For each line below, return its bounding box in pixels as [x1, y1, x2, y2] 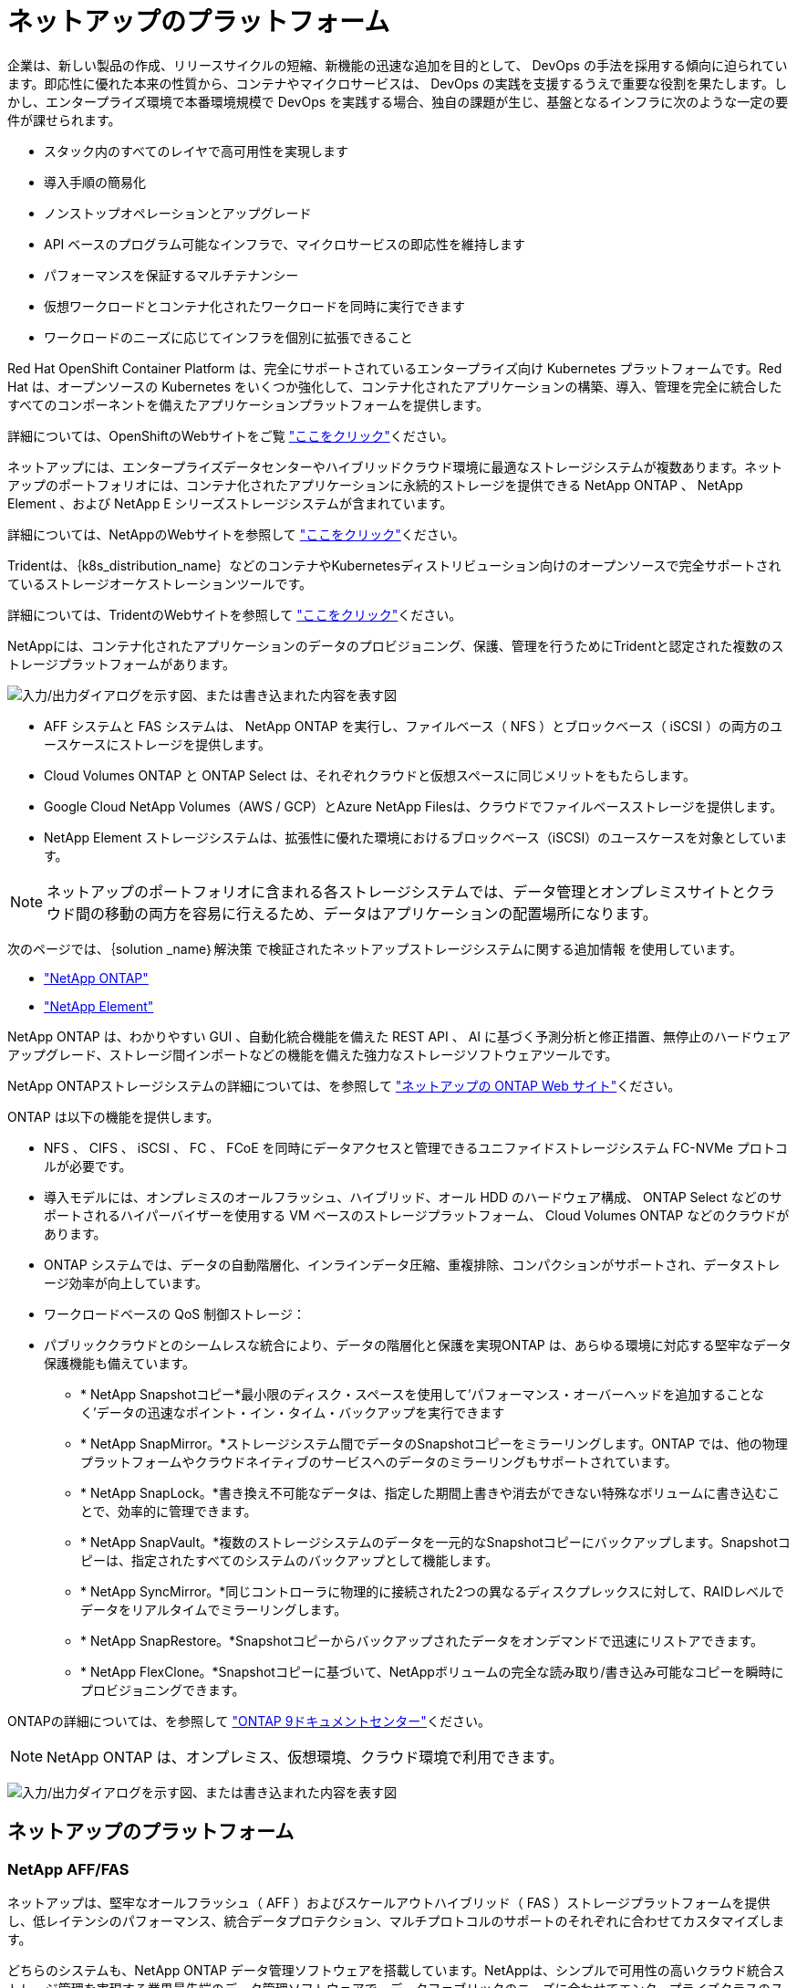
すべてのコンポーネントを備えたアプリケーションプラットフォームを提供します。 [7, 396, 489, 413]
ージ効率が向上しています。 [44, 1274, 208, 1291]
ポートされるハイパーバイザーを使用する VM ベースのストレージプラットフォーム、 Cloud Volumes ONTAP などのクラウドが [44, 1207, 790, 1223]
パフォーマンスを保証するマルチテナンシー [44, 267, 299, 283]
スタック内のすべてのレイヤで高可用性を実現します [44, 142, 349, 159]
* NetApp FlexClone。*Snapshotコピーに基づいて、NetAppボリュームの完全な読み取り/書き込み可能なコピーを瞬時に [80, 1663, 784, 1679]
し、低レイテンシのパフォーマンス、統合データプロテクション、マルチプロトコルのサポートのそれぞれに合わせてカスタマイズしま [7, 1912, 785, 1929]
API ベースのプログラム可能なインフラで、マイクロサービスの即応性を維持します [44, 235, 525, 252]
